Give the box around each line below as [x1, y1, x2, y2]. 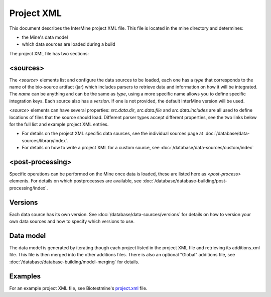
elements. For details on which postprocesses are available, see [9, 178, 142, 184]
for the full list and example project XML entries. [9, 121, 109, 127]
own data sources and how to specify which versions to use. [9, 219, 135, 225]
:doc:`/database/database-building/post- [142, 178, 227, 184]
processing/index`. [9, 185, 48, 191]
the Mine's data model [22, 34, 68, 40]
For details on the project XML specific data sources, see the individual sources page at [22, 131, 203, 137]
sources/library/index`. [22, 137, 69, 143]
